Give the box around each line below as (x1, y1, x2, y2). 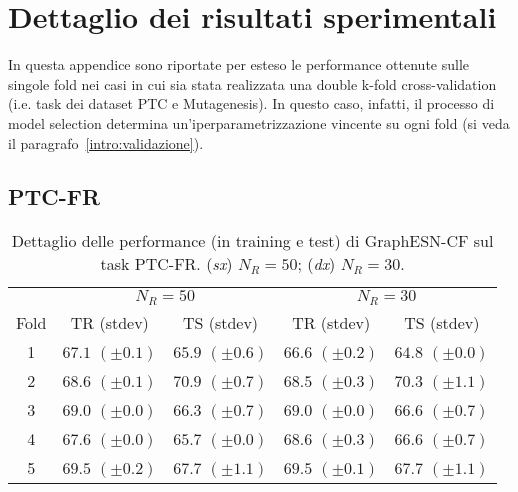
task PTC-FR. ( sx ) (100, 252, 233, 276)
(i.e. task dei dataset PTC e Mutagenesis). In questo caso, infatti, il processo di (8, 93, 495, 114)
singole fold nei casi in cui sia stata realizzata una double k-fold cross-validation (8, 73, 497, 94)
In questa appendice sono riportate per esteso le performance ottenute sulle (8, 54, 470, 75)
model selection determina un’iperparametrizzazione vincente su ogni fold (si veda (8, 112, 510, 133)
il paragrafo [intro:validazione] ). (8, 132, 204, 153)
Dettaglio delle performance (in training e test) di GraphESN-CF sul (11, 229, 494, 253)
